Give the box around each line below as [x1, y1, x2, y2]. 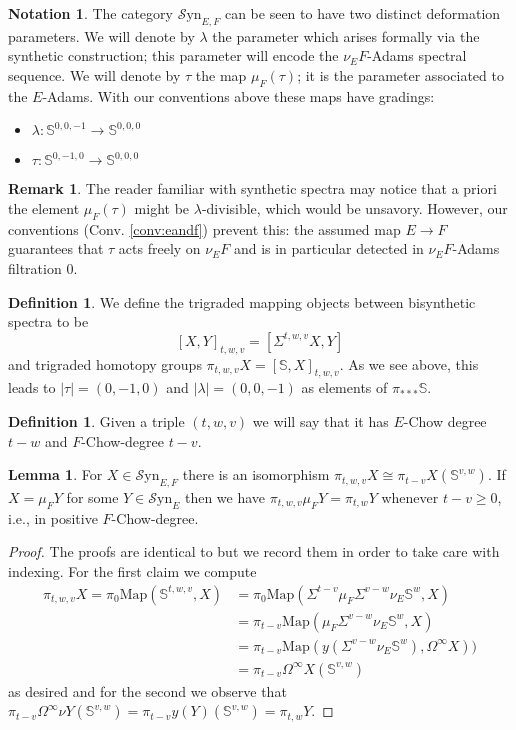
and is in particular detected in [233, 238, 424, 259]
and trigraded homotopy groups [8, 353, 202, 374]
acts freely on [118, 238, 201, 259]
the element [8, 197, 80, 218]
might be [134, 197, 190, 218]
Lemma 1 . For [8, 464, 103, 485]
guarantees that [8, 238, 104, 259]
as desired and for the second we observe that [8, 680, 287, 701]
